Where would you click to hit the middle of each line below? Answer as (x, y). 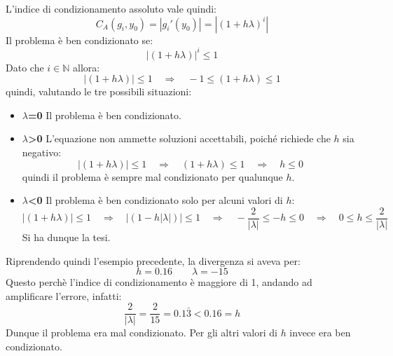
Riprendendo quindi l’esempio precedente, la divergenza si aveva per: (153, 260)
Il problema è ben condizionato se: (80, 40)
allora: (87, 67)
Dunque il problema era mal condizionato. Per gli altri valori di (142, 333)
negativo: (42, 152)
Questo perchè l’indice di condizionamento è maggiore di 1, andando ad (159, 282)
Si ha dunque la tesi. (66, 237)
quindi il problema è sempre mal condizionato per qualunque (152, 176)
